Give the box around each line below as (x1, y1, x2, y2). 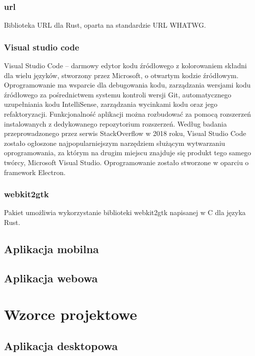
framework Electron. (4, 167, 66, 177)
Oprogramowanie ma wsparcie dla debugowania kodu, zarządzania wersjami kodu (4, 80, 251, 90)
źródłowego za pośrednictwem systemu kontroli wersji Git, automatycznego (4, 89, 232, 99)
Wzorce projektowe (4, 304, 137, 324)
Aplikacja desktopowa (4, 338, 118, 353)
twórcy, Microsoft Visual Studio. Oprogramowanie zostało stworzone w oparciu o (4, 157, 249, 167)
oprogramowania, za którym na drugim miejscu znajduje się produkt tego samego (4, 147, 251, 158)
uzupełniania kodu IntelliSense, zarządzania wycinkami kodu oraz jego (4, 99, 218, 109)
